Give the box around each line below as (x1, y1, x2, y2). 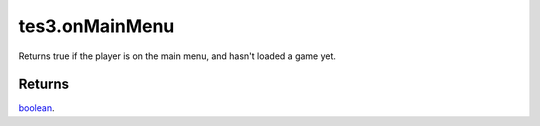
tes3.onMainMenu (18, 15, 175, 37)
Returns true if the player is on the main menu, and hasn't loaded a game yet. (18, 50, 337, 62)
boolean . (18, 102, 55, 114)
